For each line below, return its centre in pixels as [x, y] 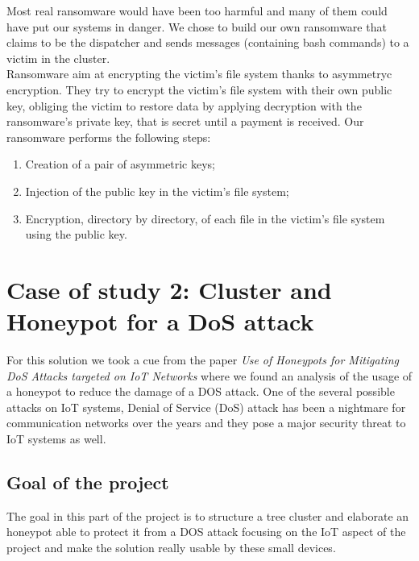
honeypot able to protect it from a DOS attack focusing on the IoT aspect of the [206, 532]
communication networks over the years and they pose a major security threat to [206, 423]
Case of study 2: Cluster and [169, 289]
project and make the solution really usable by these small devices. [171, 547]
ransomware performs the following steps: [109, 137]
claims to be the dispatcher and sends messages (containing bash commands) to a [208, 42]
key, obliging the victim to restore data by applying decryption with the [184, 105]
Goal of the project [88, 482]
